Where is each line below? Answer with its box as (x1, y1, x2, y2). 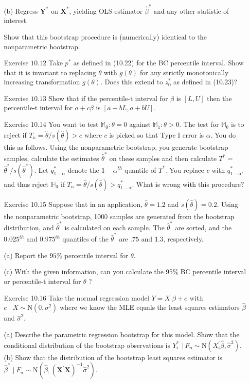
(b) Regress (4, 5, 38, 16)
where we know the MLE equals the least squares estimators (59, 302, 240, 312)
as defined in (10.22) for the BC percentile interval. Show (73, 58, 244, 68)
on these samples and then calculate (109, 153, 217, 163)
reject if (4, 129, 27, 140)
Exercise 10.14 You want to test (4, 119, 99, 129)
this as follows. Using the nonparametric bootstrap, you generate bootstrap (4, 141, 228, 152)
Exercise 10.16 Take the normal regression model (4, 292, 149, 302)
